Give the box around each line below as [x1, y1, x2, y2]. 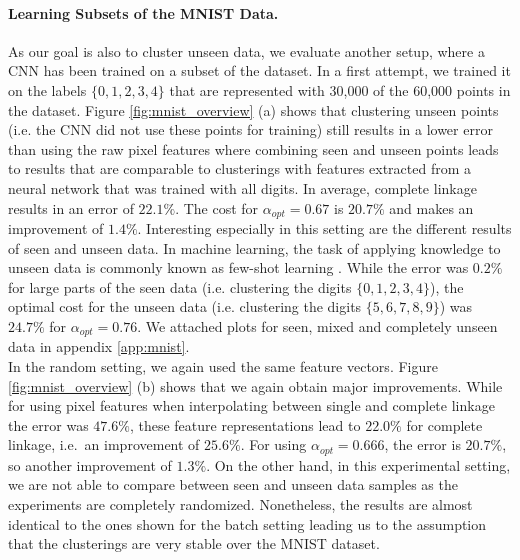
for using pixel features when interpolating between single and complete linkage [8, 395, 495, 416]
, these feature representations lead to [129, 414, 361, 435]
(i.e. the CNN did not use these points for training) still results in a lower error [8, 119, 493, 140]
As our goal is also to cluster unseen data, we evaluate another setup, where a [8, 40, 485, 61]
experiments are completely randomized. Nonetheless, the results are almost [8, 494, 473, 515]
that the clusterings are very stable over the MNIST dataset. [8, 533, 380, 554]
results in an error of [8, 197, 134, 218]
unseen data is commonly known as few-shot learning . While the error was [8, 257, 469, 278]
